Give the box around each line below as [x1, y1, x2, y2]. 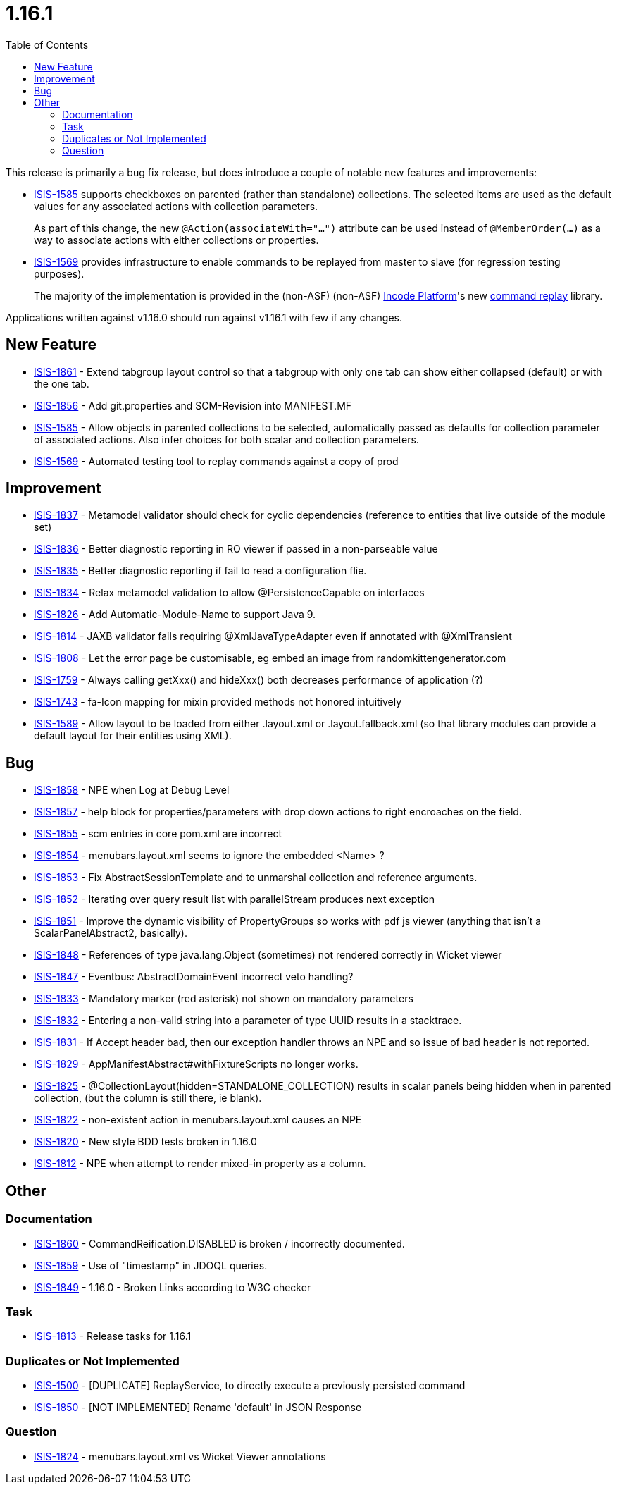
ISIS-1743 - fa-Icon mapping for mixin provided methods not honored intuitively [34, 696, 402, 708]
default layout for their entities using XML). [34, 729, 232, 742]
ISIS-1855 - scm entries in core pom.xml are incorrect [34, 827, 282, 840]
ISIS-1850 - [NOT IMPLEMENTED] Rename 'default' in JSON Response [34, 1401, 362, 1413]
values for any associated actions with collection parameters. [34, 199, 318, 212]
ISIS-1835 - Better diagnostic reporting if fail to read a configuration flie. [34, 565, 367, 577]
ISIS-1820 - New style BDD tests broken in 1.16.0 [34, 1135, 257, 1148]
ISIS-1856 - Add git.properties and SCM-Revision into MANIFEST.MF [34, 399, 352, 412]
